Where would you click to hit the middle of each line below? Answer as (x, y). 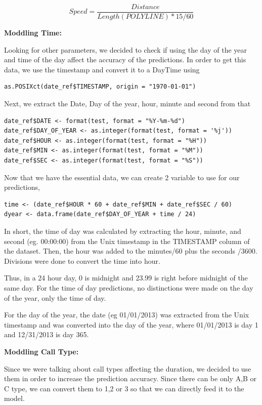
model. (14, 398)
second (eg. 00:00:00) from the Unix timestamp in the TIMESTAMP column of (127, 241)
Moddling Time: (33, 33)
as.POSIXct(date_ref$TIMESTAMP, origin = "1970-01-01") (100, 87)
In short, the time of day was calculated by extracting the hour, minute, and (123, 231)
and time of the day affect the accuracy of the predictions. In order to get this (125, 59)
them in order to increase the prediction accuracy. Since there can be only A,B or (130, 378)
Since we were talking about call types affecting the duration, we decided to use (128, 368)
